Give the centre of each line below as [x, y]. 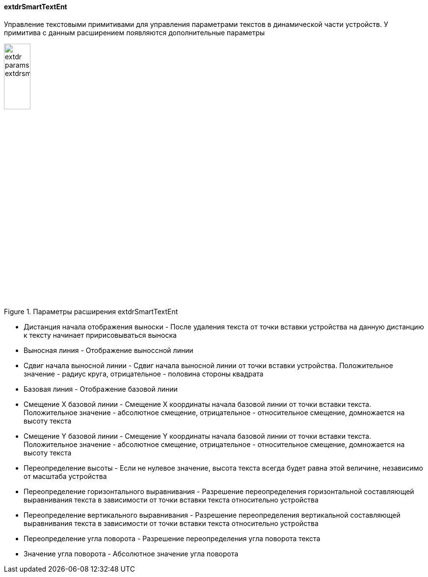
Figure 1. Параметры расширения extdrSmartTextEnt [91, 311]
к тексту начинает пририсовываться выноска [100, 335]
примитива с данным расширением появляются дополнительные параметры [134, 32]
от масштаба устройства [65, 476]
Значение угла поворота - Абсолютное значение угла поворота [131, 553]
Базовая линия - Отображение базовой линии [101, 389]
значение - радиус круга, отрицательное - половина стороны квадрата [144, 374]
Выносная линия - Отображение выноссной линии [108, 350]
